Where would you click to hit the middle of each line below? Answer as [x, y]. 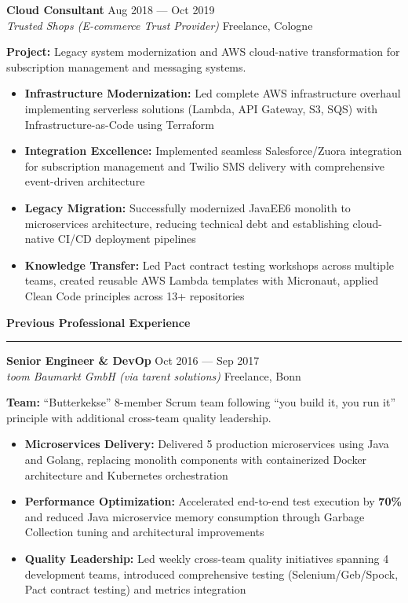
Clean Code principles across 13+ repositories [135, 295]
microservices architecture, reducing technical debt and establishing [187, 223]
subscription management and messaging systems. [126, 66]
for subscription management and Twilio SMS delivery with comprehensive [204, 165]
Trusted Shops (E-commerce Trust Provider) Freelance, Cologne [160, 25]
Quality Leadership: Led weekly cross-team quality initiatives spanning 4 [207, 559]
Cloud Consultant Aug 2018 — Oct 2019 [111, 9]
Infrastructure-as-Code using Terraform [120, 124]
